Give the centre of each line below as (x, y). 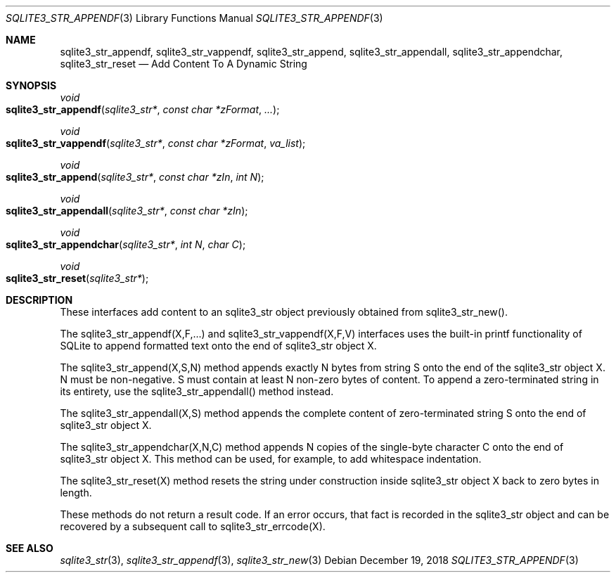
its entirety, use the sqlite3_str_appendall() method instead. (197, 391)
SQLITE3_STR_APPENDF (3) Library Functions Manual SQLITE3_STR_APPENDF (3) (194, 18)
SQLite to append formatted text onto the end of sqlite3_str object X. (218, 346)
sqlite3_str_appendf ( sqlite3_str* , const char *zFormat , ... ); (143, 109)
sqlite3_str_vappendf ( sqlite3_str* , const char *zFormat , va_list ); (156, 143)
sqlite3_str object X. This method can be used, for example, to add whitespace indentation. (271, 459)
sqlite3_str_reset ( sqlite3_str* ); (77, 278)
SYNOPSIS (31, 85)
